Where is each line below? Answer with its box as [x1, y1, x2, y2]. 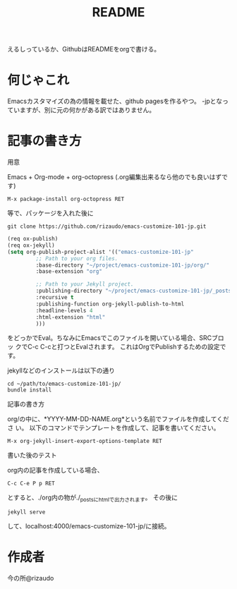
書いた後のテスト [7, 451, 57, 459]
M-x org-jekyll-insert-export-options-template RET [7, 438, 162, 445]
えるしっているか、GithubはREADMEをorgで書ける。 [7, 45, 161, 54]
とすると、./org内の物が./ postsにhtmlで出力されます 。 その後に [7, 493, 178, 504]
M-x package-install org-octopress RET [7, 195, 125, 203]
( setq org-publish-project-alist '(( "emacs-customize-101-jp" [7, 248, 194, 255]
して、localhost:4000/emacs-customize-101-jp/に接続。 [7, 522, 171, 530]
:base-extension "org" [35, 268, 102, 275]
